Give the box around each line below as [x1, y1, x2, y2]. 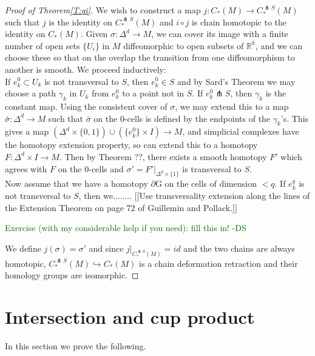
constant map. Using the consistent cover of [5, 99, 168, 112]
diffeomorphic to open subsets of [123, 39, 244, 52]
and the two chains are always [183, 241, 295, 254]
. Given [80, 27, 108, 40]
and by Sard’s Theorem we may [177, 75, 296, 87]
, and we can [255, 39, 303, 52]
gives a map [5, 125, 49, 138]
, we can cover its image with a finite [151, 27, 288, 40]
